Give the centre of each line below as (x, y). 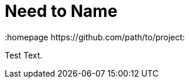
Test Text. (24, 55)
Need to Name (61, 11)
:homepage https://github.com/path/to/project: (95, 37)
